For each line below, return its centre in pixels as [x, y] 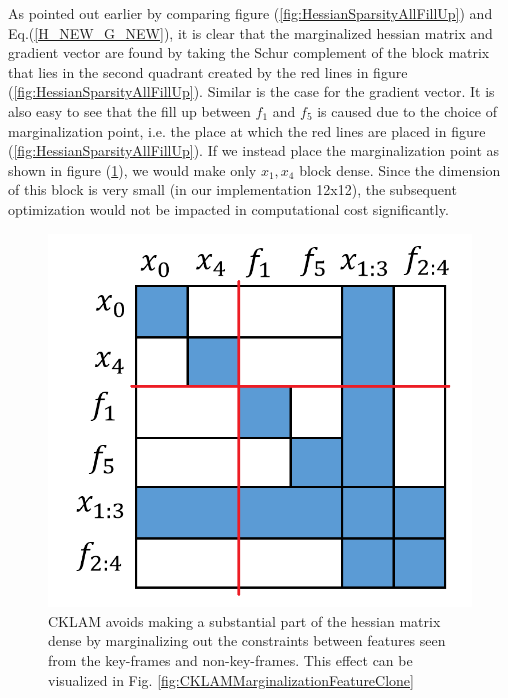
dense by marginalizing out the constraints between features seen [247, 640]
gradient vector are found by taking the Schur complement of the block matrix [249, 52]
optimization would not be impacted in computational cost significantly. [228, 208]
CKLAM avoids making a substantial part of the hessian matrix [244, 620]
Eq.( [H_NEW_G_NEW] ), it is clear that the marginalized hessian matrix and [250, 32]
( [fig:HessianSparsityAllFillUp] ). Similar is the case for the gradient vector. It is [251, 91]
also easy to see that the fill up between [129, 110]
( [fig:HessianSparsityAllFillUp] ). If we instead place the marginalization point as [254, 150]
